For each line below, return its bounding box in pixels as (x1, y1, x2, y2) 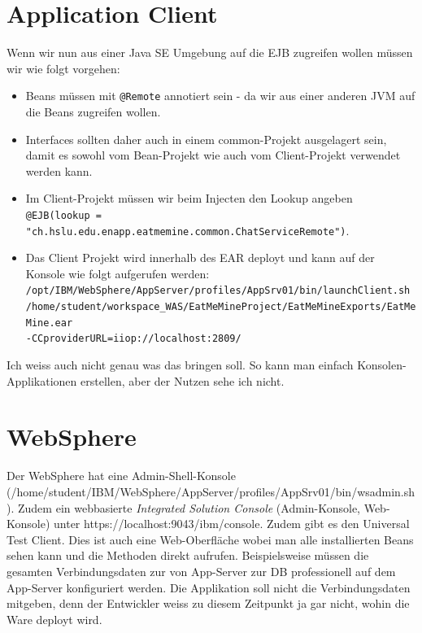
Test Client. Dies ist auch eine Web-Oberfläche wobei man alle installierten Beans (7, 530, 414, 548)
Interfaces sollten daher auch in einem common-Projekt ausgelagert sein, (25, 130, 387, 147)
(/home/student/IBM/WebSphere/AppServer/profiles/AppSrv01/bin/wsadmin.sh (7, 482, 415, 500)
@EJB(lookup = (25, 209, 102, 221)
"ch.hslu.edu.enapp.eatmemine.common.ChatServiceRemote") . (25, 221, 350, 238)
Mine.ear (25, 316, 73, 329)
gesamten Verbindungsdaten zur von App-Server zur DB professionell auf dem (7, 562, 396, 579)
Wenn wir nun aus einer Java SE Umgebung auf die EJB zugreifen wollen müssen (7, 44, 413, 61)
